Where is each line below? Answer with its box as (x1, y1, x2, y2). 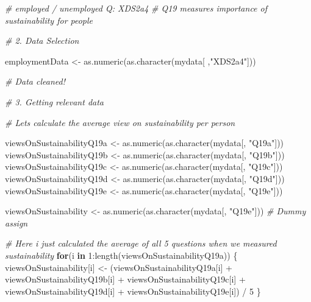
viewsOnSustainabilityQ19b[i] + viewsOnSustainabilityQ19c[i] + (5, 273, 246, 286)
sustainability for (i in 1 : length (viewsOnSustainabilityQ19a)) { (5, 248, 238, 261)
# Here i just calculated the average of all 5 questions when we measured (5, 237, 277, 250)
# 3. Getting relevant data (5, 95, 104, 108)
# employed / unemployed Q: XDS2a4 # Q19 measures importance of (5, 2, 268, 14)
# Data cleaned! (5, 75, 65, 88)
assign (5, 216, 28, 229)
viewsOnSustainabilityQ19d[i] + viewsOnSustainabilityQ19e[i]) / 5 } (5, 284, 261, 297)
